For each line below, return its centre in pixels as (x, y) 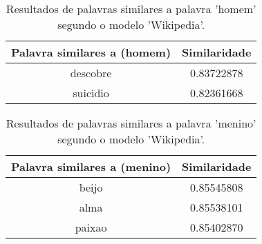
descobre (91, 73)
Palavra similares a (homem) (91, 52)
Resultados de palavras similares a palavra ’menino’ (131, 123)
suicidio (91, 93)
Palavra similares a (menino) (91, 166)
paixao (91, 227)
